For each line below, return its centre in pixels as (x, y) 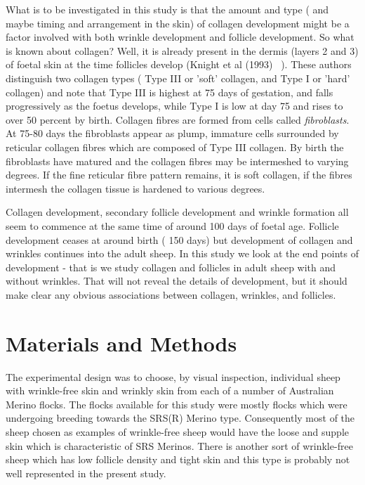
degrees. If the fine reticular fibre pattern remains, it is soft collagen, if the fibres (179, 175)
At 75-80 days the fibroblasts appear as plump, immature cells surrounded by (172, 133)
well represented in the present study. (86, 473)
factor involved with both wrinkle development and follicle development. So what (180, 37)
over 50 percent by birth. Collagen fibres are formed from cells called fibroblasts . (178, 119)
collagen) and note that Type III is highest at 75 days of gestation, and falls (170, 92)
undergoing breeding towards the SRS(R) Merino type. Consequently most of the (180, 418)
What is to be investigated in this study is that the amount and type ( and (167, 9)
